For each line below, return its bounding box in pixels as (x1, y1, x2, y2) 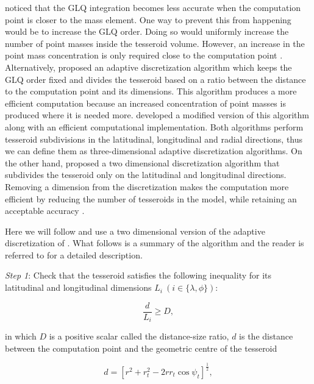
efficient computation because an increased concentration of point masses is (5, 96, 286, 109)
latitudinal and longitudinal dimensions (5, 281, 152, 294)
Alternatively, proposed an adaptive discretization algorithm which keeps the (5, 60, 292, 73)
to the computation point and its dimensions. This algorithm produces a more (5, 85, 297, 98)
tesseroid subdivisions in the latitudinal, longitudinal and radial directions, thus (5, 132, 303, 145)
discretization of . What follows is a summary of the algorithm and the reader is (5, 236, 304, 249)
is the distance (239, 330, 293, 343)
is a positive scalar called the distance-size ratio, (49, 330, 229, 343)
